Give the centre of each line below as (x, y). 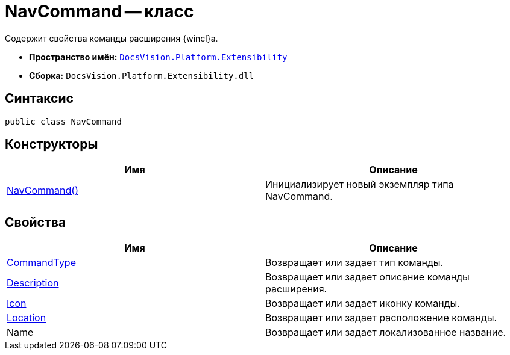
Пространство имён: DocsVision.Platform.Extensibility (158, 57)
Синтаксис (39, 99)
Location (27, 318)
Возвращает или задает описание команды (367, 277)
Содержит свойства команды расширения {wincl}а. (112, 38)
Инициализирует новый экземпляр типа (360, 184)
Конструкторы (52, 144)
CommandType (41, 263)
